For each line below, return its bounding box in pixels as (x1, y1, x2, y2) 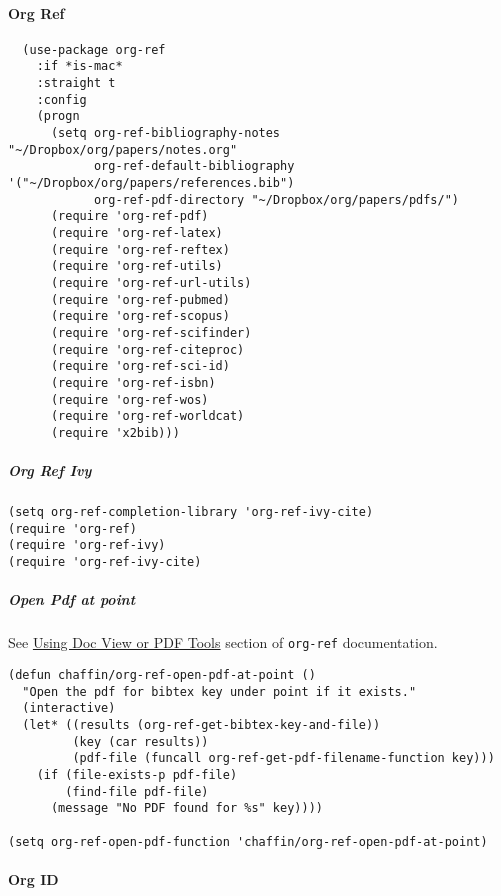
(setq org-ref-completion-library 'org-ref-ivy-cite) (8, 505, 374, 520)
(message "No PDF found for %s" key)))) (50, 801, 323, 816)
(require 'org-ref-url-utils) (50, 275, 252, 290)
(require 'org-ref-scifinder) (50, 325, 252, 340)
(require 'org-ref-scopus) (50, 309, 230, 324)
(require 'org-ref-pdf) (50, 209, 209, 224)
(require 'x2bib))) (50, 425, 180, 440)
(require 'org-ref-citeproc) (50, 342, 245, 357)
